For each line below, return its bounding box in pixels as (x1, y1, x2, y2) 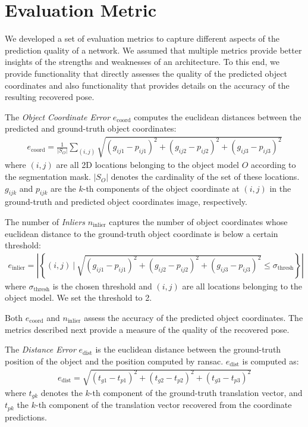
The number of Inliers (5, 216, 85, 228)
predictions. (5, 410, 47, 423)
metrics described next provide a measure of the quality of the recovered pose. (5, 323, 290, 335)
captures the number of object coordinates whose (109, 216, 288, 228)
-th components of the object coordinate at (83, 182, 240, 194)
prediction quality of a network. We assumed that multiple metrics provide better (5, 43, 302, 56)
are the (50, 182, 76, 194)
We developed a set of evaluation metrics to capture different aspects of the (5, 32, 279, 45)
